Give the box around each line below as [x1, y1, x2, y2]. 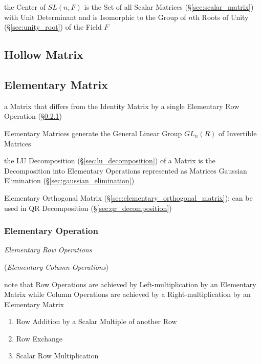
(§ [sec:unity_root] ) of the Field [4, 22, 102, 32]
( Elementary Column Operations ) [4, 261, 108, 272]
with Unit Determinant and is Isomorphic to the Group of [4, 11, 186, 22]
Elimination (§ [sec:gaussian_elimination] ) [4, 175, 135, 186]
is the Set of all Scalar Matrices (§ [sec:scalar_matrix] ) [84, 2, 254, 12]
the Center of [4, 2, 46, 12]
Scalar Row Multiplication [16, 350, 99, 361]
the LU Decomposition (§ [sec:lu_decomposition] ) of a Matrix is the [4, 155, 215, 166]
